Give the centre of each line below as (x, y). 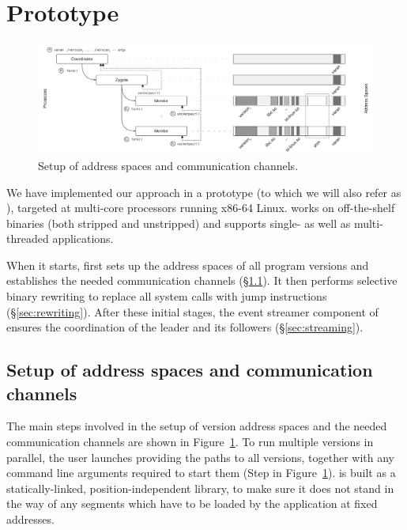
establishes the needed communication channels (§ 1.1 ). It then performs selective (202, 280)
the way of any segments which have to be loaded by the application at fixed (192, 503)
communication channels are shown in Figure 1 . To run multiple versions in (190, 442)
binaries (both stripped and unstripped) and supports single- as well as (179, 223)
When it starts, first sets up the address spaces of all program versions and (188, 265)
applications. (83, 238)
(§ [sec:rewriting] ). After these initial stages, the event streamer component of (192, 311)
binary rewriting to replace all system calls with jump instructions (167, 296)
